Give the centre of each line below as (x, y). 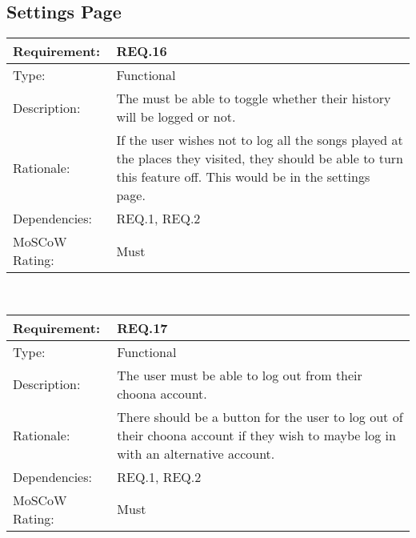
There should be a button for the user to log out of (260, 416)
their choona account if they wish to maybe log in (256, 435)
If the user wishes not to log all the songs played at (260, 140)
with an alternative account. (196, 453)
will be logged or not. (176, 117)
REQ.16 (142, 51)
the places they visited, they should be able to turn (260, 159)
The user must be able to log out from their (240, 375)
